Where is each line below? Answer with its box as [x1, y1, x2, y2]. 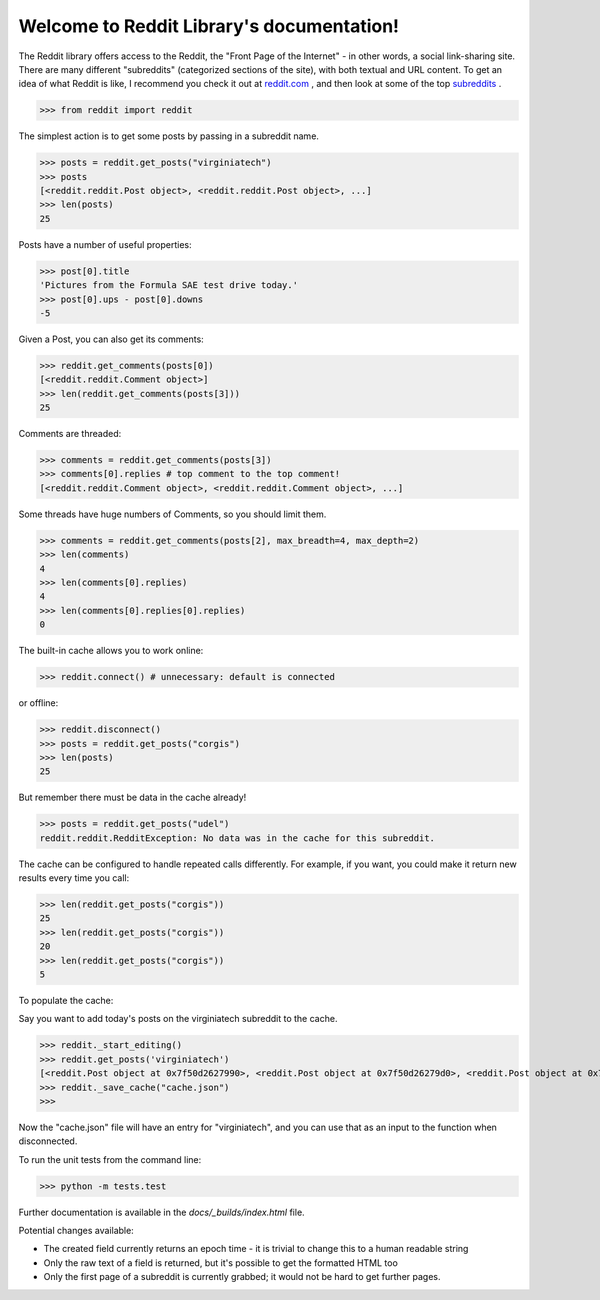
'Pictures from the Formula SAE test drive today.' [39, 280, 299, 291]
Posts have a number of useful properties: [18, 238, 192, 250]
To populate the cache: [18, 994, 114, 1006]
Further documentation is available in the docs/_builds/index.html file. [18, 1206, 305, 1218]
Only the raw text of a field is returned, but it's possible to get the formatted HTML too [43, 1256, 399, 1269]
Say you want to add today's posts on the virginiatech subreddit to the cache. [18, 1013, 338, 1025]
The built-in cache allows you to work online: [18, 645, 204, 657]
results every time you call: [18, 872, 130, 884]
